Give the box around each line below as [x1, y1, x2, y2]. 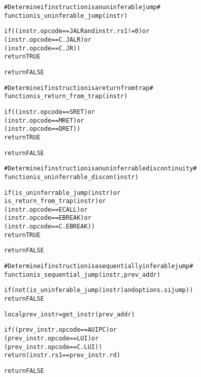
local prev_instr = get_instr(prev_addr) [4, 310, 135, 318]
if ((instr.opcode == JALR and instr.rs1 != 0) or [4, 27, 150, 35]
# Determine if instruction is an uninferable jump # [4, 4, 160, 11]
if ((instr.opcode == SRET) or [4, 108, 95, 115]
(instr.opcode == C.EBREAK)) [4, 223, 95, 230]
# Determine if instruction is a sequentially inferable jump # [4, 263, 193, 270]
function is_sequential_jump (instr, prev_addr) [4, 271, 160, 278]
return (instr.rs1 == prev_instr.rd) [4, 352, 121, 359]
